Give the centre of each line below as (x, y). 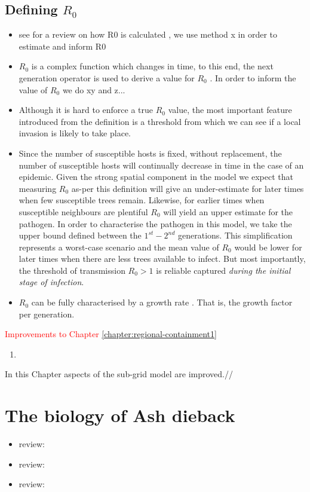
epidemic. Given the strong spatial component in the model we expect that (156, 177)
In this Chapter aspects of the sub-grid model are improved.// (119, 374)
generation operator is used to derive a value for (107, 77)
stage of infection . (51, 282)
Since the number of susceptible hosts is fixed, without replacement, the (150, 153)
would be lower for (268, 247)
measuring (38, 188)
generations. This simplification (235, 235)
